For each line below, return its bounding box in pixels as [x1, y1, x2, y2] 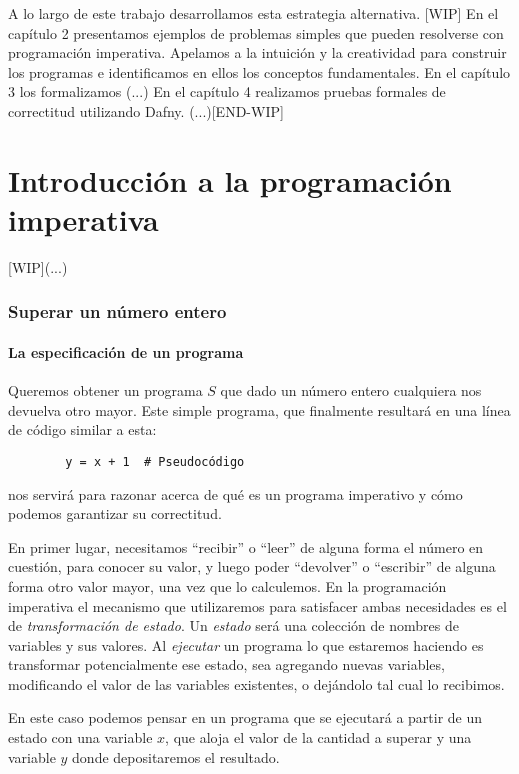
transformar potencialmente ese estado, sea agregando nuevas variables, [8, 654, 445, 675]
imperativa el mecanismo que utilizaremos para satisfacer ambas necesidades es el [8, 595, 507, 616]
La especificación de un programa [8, 341, 244, 362]
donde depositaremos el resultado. [72, 746, 280, 767]
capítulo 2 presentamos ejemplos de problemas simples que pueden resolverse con [8, 22, 504, 43]
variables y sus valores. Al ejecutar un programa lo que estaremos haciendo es [8, 634, 484, 655]
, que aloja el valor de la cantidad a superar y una [165, 727, 472, 748]
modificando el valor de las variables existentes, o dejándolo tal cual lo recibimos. [8, 673, 505, 694]
